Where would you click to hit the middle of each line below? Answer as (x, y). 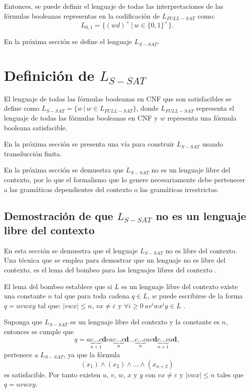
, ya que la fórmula (92, 354)
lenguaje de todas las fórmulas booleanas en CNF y (81, 118)
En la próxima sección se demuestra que (64, 170)
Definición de (49, 75)
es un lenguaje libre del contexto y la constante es (145, 322)
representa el (215, 108)
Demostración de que (59, 215)
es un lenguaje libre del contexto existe (180, 286)
